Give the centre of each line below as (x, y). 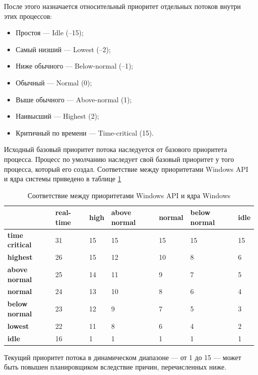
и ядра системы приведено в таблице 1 (63, 179)
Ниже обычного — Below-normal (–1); (74, 66)
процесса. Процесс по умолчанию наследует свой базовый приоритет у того (119, 159)
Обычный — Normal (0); (54, 82)
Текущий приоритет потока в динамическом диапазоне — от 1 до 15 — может (123, 357)
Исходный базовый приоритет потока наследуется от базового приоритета (116, 149)
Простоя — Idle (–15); (50, 33)
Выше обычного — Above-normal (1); (74, 99)
